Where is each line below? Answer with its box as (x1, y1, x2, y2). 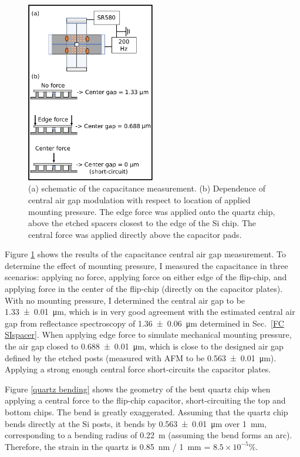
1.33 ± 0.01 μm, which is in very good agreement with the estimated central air (5, 305, 295, 318)
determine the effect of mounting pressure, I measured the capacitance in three (5, 259, 288, 271)
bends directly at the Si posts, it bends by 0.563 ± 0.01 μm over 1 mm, (5, 417, 267, 429)
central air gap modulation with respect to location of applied (28, 193, 251, 206)
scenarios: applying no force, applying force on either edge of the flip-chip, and (5, 271, 287, 283)
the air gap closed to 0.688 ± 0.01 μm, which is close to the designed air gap (5, 340, 284, 352)
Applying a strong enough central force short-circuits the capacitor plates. (5, 363, 271, 375)
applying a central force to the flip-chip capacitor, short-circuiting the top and (5, 394, 286, 406)
